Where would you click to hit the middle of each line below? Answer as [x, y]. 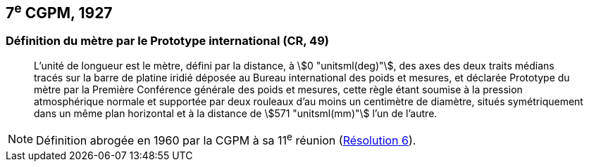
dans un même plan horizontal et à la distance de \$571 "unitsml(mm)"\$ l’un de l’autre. [236, 113]
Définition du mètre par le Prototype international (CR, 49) [167, 41]
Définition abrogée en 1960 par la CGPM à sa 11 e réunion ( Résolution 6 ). [226, 139]
